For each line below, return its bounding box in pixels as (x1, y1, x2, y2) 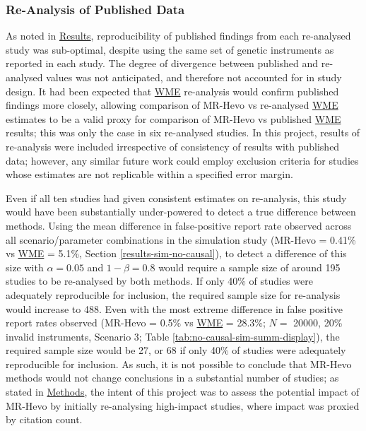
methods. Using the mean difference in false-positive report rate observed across (6, 218, 352, 232)
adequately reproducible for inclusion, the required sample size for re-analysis (6, 287, 341, 302)
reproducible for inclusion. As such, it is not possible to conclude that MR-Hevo (6, 356, 352, 371)
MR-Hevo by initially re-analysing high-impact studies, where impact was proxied (6, 398, 360, 413)
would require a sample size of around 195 (158, 259, 341, 274)
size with (6, 259, 44, 274)
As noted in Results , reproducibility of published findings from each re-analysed (6, 28, 351, 43)
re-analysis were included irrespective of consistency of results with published (6, 138, 340, 153)
